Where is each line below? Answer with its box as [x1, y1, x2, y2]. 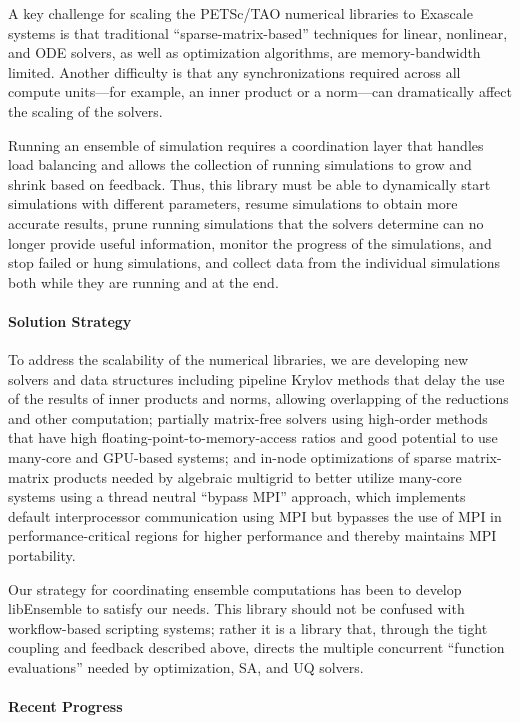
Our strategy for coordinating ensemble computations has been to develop [8, 578, 462, 599]
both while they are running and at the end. [8, 271, 279, 292]
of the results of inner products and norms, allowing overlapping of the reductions [8, 388, 509, 409]
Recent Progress [8, 696, 123, 717]
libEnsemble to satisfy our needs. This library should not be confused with [8, 598, 465, 619]
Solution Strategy [8, 310, 132, 331]
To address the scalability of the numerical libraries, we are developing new [8, 349, 469, 370]
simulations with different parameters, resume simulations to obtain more [8, 193, 458, 214]
